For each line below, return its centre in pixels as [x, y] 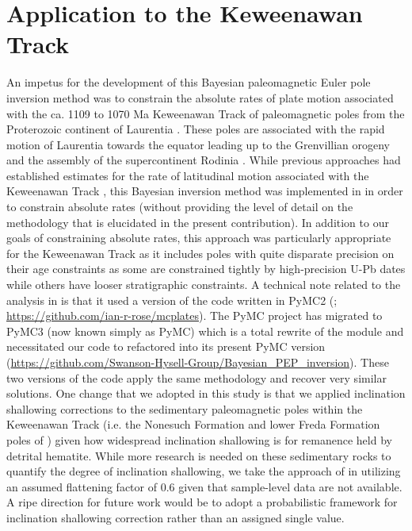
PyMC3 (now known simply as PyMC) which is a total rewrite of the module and [205, 331]
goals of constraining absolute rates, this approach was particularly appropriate [199, 238]
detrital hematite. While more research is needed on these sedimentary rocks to [199, 455]
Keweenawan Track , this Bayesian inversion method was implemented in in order [205, 191]
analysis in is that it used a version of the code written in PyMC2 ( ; [172, 300]
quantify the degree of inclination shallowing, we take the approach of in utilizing [204, 471]
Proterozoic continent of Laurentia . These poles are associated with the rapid [196, 129]
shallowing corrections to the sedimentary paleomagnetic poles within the [185, 408]
